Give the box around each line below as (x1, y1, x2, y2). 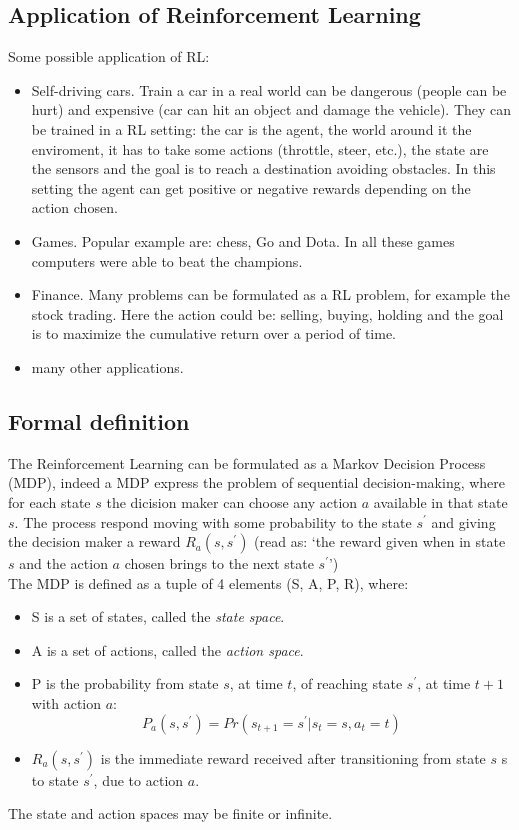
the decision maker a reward (8, 531, 181, 552)
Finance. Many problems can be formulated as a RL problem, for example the (31, 284, 510, 305)
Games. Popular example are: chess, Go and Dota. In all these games (31, 230, 455, 251)
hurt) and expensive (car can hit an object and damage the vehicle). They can (31, 99, 512, 120)
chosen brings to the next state (124, 553, 314, 574)
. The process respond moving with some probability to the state (14, 511, 412, 532)
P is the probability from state (31, 673, 219, 694)
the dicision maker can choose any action (106, 491, 358, 512)
